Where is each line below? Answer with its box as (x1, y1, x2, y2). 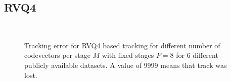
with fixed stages (102, 50, 154, 60)
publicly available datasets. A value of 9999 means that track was (24, 59, 227, 70)
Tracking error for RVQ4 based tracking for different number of (24, 40, 220, 50)
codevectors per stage (24, 50, 90, 60)
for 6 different (176, 50, 218, 60)
